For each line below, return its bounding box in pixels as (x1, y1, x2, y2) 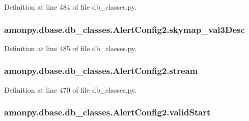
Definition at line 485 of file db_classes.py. (4, 43, 137, 53)
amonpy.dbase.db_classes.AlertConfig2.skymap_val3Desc (4, 23, 245, 35)
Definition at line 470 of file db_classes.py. (4, 84, 137, 95)
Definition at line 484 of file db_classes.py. (4, 2, 137, 12)
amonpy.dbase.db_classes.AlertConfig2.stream (4, 64, 198, 77)
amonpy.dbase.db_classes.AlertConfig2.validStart (4, 106, 211, 118)
